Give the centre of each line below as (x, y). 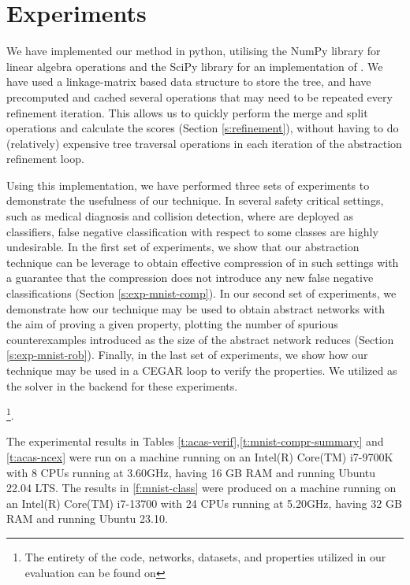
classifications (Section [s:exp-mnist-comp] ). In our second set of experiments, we (201, 293)
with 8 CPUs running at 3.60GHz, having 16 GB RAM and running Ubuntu (191, 472)
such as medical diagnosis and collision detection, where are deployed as (180, 216)
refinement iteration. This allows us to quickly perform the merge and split (187, 112)
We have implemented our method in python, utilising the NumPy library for (194, 51)
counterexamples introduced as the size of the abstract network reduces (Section (200, 339)
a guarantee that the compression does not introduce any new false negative (190, 278)
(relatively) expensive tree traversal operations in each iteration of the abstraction (204, 143)
